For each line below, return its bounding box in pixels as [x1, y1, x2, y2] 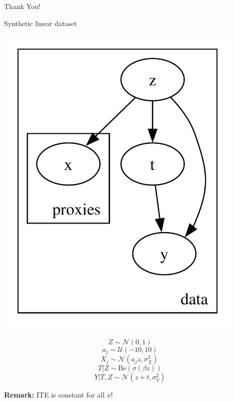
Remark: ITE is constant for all [4, 389, 105, 400]
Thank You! [4, 1, 40, 11]
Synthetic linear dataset [4, 18, 77, 28]
